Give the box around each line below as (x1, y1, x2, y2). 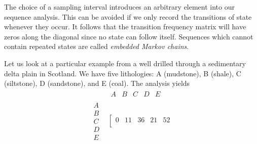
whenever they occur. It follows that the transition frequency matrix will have (4, 21, 246, 32)
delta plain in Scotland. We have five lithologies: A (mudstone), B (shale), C (4, 68, 241, 78)
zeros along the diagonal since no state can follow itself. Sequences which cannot (4, 31, 253, 41)
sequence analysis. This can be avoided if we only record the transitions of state (4, 11, 252, 22)
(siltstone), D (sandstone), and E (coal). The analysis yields (4, 78, 190, 88)
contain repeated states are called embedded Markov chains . (4, 41, 189, 52)
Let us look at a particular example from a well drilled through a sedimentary (4, 58, 246, 68)
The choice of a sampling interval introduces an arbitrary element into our (4, 2, 235, 12)
